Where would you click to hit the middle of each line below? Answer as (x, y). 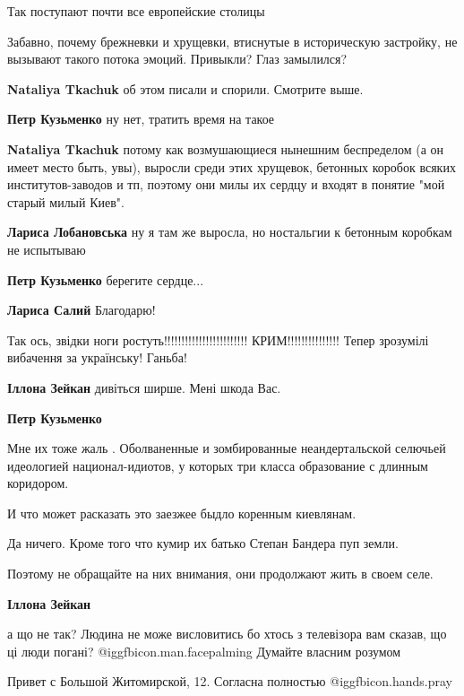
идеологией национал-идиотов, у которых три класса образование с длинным (218, 465)
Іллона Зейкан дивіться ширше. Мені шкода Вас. (144, 387)
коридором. (38, 483)
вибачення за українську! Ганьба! (97, 357)
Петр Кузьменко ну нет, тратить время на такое (141, 119)
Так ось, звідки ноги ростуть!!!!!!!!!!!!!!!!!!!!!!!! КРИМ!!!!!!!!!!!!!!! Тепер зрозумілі (218, 339)
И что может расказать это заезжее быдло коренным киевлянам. (182, 513)
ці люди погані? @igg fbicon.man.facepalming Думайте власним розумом (204, 651)
